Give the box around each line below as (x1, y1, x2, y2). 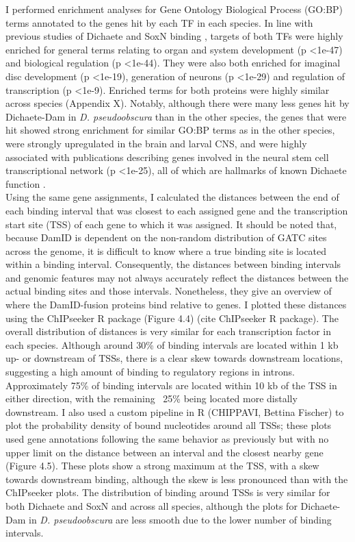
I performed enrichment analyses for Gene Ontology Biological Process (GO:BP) (5, 2, 343, 16)
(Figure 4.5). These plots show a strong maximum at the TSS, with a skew (5, 458, 319, 473)
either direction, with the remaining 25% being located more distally (5, 391, 298, 406)
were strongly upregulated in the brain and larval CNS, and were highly (5, 136, 307, 150)
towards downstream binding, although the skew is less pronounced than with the (5, 471, 348, 486)
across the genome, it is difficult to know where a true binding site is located (5, 243, 327, 258)
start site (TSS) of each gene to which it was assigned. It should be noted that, (5, 217, 337, 231)
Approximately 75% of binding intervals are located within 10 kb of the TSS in (5, 378, 337, 392)
